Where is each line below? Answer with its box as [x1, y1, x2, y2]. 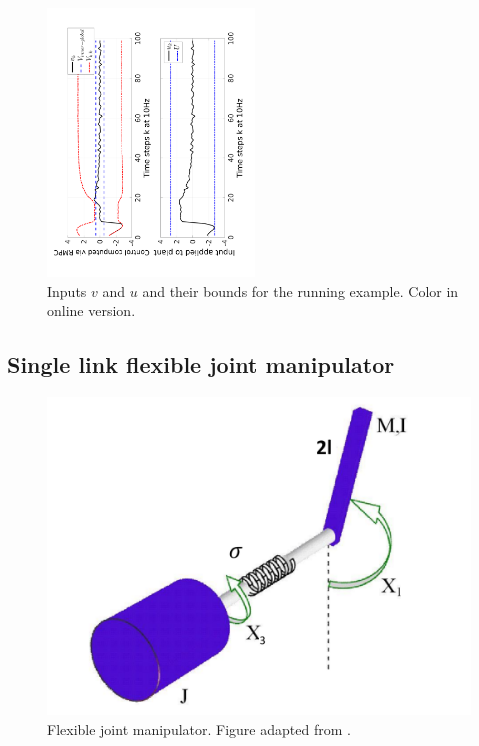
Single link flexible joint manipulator [7, 349, 395, 380]
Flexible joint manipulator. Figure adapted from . [47, 718, 351, 739]
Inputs [47, 280, 87, 301]
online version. [47, 300, 136, 321]
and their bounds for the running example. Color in [142, 280, 459, 301]
